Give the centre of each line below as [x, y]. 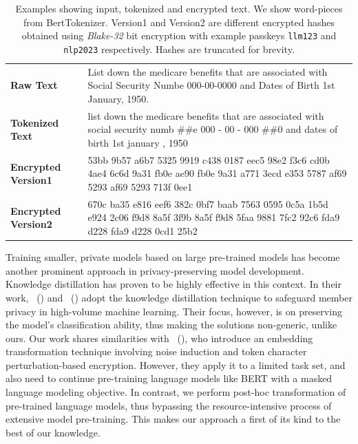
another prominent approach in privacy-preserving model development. [155, 270]
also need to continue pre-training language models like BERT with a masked [169, 378]
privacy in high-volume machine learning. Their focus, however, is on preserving [174, 311]
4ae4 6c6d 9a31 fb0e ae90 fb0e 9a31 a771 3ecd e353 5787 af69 [217, 173]
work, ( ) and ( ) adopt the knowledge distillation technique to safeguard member [179, 297]
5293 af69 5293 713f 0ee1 [140, 187]
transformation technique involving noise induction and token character [156, 351]
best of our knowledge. [53, 432]
